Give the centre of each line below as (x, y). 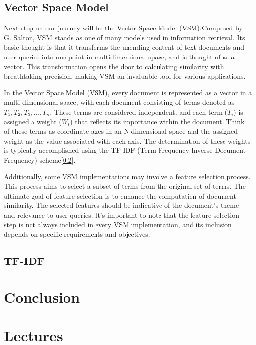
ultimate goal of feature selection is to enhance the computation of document (120, 195)
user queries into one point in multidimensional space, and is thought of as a (119, 56)
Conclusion (42, 297)
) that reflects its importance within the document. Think (157, 121)
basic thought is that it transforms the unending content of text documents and (124, 47)
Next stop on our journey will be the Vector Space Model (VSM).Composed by (123, 28)
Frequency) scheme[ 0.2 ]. (40, 159)
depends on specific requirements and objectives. (77, 234)
